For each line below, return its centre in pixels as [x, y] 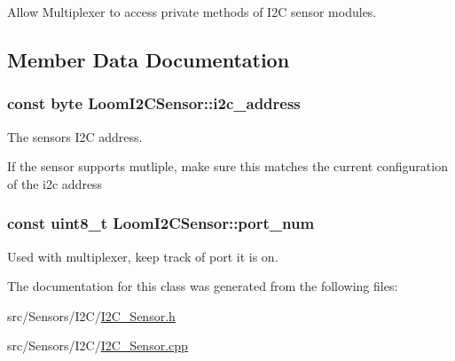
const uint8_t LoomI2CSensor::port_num [161, 223]
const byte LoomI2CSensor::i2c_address [154, 103]
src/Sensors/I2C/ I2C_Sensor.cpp [98, 345]
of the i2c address [55, 183]
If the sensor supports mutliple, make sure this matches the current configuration [227, 166]
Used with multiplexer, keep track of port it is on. [143, 256]
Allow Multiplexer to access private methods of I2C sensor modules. [192, 12]
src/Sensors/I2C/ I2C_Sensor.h [91, 315]
